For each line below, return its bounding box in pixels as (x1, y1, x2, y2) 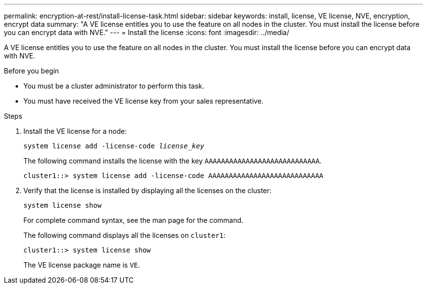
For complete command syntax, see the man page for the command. (23, 216, 244, 224)
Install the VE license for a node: (23, 127, 127, 135)
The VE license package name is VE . (23, 261, 140, 269)
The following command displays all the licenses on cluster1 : (23, 231, 226, 239)
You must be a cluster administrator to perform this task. (23, 82, 204, 90)
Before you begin (4, 67, 59, 75)
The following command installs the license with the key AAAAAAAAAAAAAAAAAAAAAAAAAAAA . (23, 157, 322, 165)
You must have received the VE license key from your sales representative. (23, 97, 264, 105)
